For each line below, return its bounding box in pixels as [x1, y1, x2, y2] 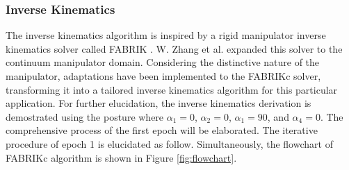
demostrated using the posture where [6, 109, 164, 124]
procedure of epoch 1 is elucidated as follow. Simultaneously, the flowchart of [6, 136, 333, 151]
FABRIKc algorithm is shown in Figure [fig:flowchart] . [6, 150, 237, 164]
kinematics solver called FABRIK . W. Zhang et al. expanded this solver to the [6, 41, 343, 56]
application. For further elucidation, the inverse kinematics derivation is [6, 96, 311, 110]
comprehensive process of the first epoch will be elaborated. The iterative [6, 123, 318, 137]
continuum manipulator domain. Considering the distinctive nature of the [6, 55, 320, 69]
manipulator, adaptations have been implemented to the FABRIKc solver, [6, 69, 321, 83]
